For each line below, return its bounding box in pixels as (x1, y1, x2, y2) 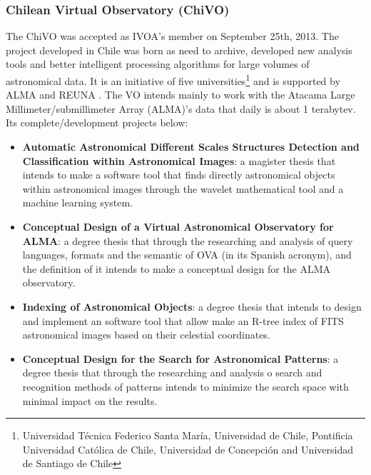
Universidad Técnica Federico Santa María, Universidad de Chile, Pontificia (22, 428, 353, 443)
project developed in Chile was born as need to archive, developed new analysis (6, 42, 352, 57)
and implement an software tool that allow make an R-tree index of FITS (22, 313, 344, 328)
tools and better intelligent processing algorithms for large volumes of (6, 56, 310, 71)
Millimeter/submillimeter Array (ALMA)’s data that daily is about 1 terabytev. (6, 101, 356, 116)
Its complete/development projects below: (6, 115, 188, 130)
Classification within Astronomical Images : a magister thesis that (22, 153, 336, 168)
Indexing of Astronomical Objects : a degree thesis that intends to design (22, 299, 362, 314)
